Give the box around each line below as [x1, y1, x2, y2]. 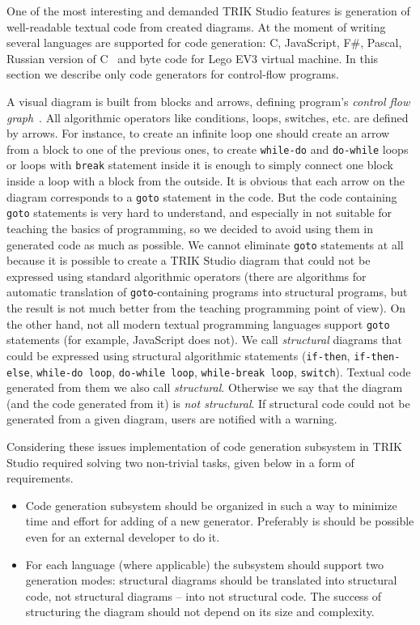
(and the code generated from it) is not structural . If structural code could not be [6, 394, 410, 411]
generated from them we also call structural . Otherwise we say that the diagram [6, 379, 403, 396]
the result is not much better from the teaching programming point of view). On [6, 300, 406, 317]
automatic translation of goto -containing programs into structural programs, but [6, 283, 408, 300]
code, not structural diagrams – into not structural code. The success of [25, 587, 382, 604]
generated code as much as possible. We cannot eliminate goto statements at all [6, 236, 404, 253]
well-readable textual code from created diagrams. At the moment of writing [6, 18, 386, 35]
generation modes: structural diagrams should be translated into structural [25, 572, 397, 589]
